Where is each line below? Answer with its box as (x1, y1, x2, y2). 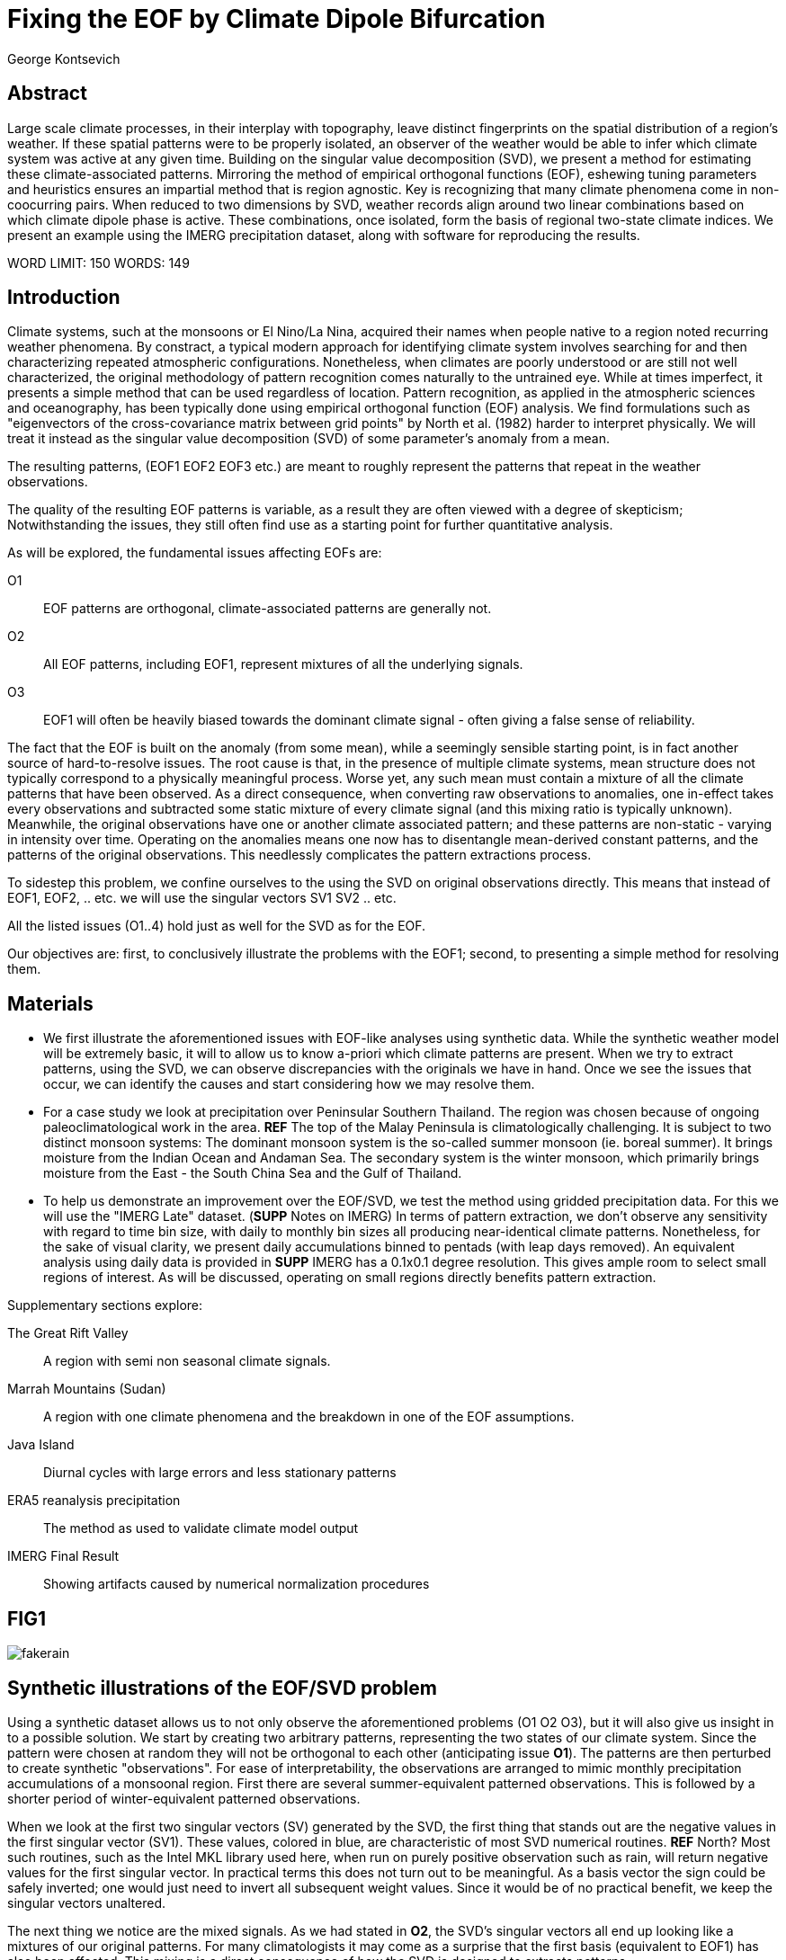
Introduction (7, 286, 121, 309)
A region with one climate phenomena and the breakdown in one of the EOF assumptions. (43, 1409, 575, 1425)
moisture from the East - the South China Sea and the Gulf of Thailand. (43, 1165, 462, 1181)
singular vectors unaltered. (7, 1894, 165, 1911)
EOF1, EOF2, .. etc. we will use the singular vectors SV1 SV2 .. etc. (7, 890, 397, 906)
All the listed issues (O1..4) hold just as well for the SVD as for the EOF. (7, 918, 426, 934)
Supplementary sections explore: (7, 1297, 203, 1314)
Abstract (7, 82, 87, 105)
